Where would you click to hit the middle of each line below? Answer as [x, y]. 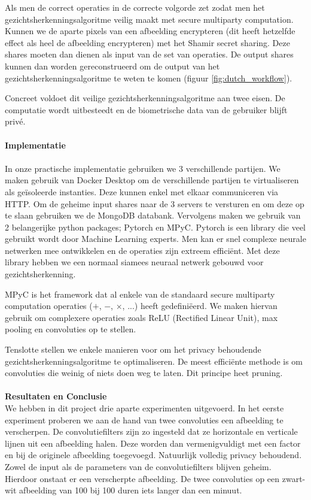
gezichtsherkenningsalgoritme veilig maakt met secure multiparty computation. [149, 19]
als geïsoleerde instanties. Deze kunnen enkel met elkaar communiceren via [142, 191]
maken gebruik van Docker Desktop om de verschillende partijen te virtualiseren [152, 180]
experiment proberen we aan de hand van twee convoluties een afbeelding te [144, 419]
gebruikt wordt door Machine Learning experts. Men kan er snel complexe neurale [155, 239]
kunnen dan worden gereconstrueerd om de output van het [112, 66]
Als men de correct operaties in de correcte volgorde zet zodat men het [135, 7]
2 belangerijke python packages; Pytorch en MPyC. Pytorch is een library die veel [155, 227]
